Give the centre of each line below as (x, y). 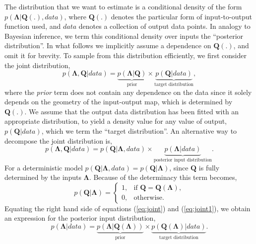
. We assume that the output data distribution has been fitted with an (132, 111)
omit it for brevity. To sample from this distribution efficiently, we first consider (126, 55)
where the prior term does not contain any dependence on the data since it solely (128, 92)
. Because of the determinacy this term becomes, (163, 177)
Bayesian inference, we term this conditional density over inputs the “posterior (124, 36)
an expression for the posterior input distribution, (80, 218)
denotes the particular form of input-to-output (181, 16)
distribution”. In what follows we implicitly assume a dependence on (108, 45)
